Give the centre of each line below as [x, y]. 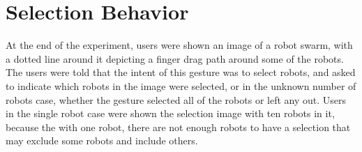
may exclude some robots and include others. [102, 140]
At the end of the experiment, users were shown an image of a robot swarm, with [179, 45]
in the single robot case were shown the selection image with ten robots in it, [170, 113]
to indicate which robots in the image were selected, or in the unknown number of [181, 85]
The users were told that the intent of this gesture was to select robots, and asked [181, 72]
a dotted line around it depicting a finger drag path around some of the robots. [175, 58]
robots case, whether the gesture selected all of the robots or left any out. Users [176, 99]
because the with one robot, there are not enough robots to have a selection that [178, 127]
